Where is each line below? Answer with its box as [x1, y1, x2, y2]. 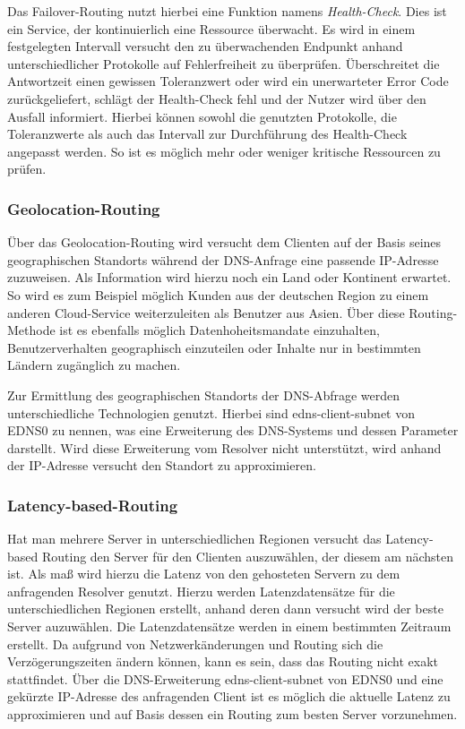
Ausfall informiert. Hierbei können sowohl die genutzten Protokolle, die [7, 107, 397, 125]
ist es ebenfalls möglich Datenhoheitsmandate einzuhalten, [59, 321, 380, 339]
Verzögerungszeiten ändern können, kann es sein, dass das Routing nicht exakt [7, 652, 439, 671]
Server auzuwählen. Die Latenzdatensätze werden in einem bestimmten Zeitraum [7, 617, 452, 636]
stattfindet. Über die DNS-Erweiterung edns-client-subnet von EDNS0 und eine [7, 669, 443, 688]
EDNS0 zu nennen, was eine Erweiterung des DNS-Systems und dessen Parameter [7, 421, 459, 440]
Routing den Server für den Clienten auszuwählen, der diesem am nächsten [41, 546, 454, 565]
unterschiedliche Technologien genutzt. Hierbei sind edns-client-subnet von [7, 403, 415, 422]
